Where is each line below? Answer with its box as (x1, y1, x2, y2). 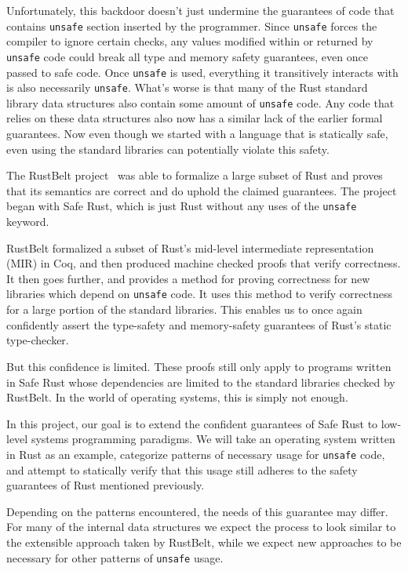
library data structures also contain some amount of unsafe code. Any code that (6, 94, 395, 111)
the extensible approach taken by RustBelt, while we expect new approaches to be (6, 533, 402, 550)
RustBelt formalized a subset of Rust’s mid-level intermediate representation (6, 239, 374, 256)
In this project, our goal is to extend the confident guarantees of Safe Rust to (6, 415, 378, 431)
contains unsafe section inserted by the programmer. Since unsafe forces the (6, 17, 377, 34)
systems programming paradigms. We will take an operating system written (31, 431, 395, 447)
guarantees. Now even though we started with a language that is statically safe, (6, 125, 388, 142)
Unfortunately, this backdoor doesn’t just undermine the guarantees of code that (6, 2, 395, 18)
